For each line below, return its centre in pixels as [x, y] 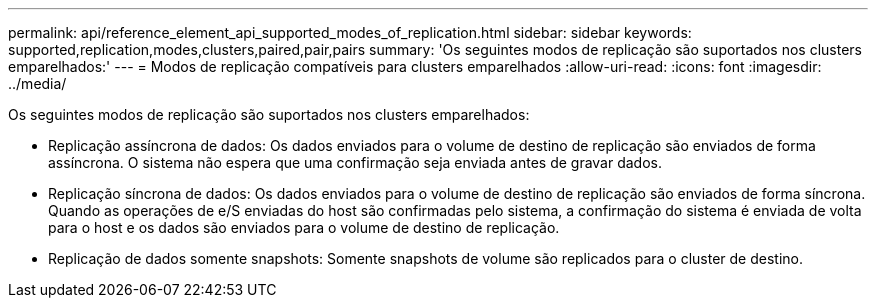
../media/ [37, 83]
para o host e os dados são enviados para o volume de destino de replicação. [304, 227]
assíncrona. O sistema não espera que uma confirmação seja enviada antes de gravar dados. [355, 162]
